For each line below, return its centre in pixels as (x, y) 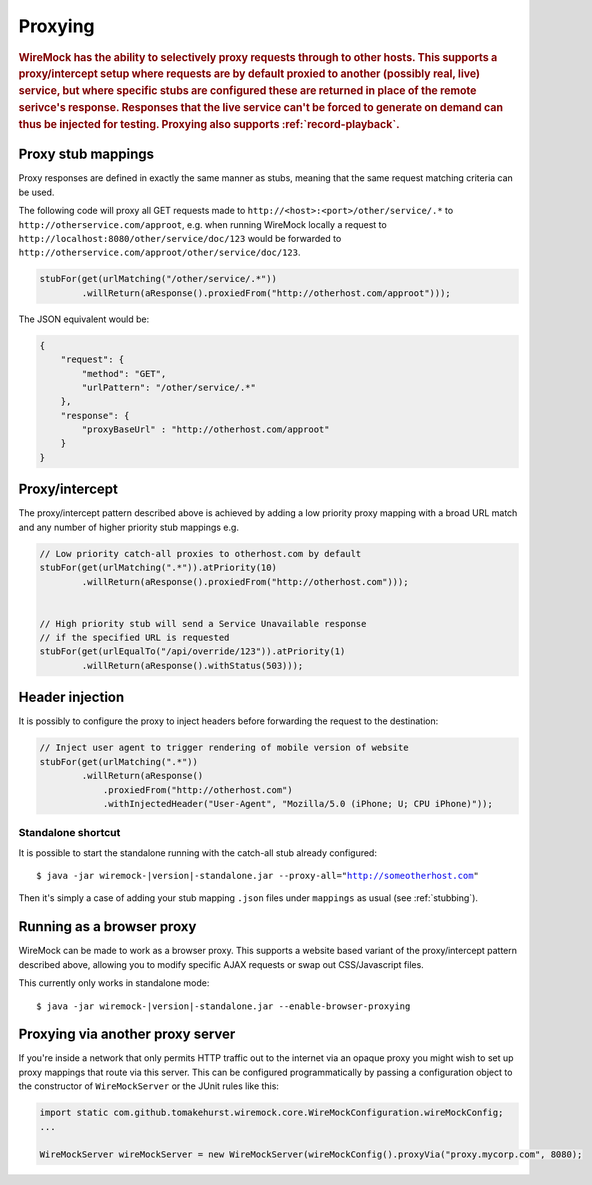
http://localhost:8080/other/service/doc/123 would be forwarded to (180, 238)
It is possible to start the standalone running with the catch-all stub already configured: (197, 852)
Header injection (71, 697)
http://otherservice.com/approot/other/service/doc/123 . (159, 252)
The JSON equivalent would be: (84, 319)
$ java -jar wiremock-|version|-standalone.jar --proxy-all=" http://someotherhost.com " (258, 876)
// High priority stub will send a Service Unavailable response (203, 623)
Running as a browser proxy (107, 926)
